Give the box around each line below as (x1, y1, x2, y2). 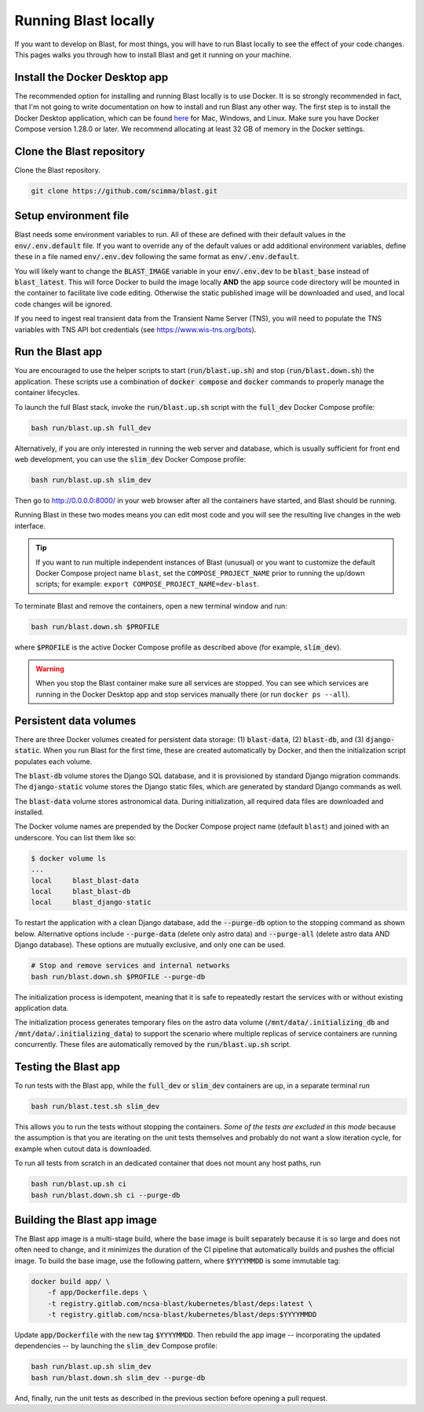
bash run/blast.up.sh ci (31, 1180, 127, 1189)
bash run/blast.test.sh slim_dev (31, 1102, 160, 1110)
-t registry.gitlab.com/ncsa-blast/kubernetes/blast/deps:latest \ (47, 1299, 313, 1308)
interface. (14, 521, 46, 530)
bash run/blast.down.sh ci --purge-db (31, 1191, 181, 1199)
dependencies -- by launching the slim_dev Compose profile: (14, 1341, 217, 1351)
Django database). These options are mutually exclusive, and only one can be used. (14, 940, 286, 949)
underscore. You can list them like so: (14, 832, 137, 842)
